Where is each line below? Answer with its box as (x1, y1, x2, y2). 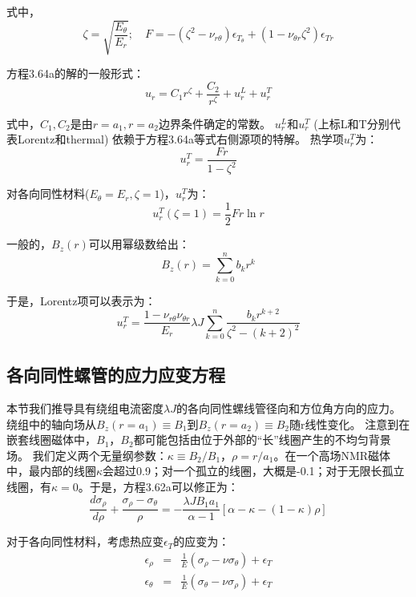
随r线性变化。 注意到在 (289, 415, 410, 432)
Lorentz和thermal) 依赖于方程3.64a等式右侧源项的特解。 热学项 (17, 131, 344, 147)
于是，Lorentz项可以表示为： (6, 292, 156, 309)
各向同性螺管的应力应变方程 (6, 362, 225, 387)
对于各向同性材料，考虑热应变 (6, 533, 164, 550)
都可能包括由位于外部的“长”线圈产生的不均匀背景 (133, 431, 391, 448)
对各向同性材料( (6, 185, 90, 202)
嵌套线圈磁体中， (6, 431, 96, 448)
